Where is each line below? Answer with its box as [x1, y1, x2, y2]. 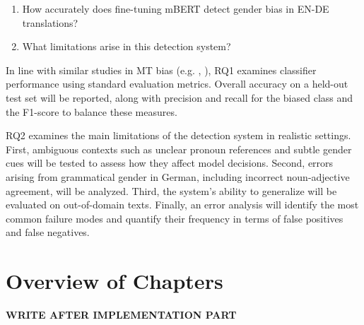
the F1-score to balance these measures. [6, 104, 177, 119]
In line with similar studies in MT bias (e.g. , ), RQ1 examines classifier [6, 62, 317, 77]
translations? [22, 15, 78, 30]
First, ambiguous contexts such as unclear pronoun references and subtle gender [6, 141, 352, 156]
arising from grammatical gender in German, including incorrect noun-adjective [6, 169, 350, 184]
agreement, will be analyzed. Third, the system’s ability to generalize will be [6, 183, 337, 198]
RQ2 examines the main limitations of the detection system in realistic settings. [6, 128, 351, 143]
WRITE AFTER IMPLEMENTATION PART [6, 307, 237, 322]
